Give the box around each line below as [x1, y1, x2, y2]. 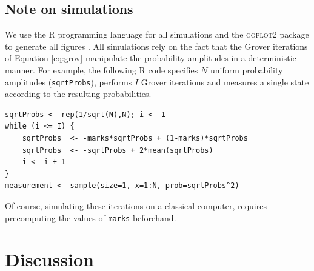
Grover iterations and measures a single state [141, 75, 309, 88]
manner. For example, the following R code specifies [5, 63, 198, 76]
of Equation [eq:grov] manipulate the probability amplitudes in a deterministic [5, 52, 296, 64]
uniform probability [210, 63, 283, 76]
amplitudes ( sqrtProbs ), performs [5, 75, 132, 88]
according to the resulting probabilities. [5, 87, 152, 100]
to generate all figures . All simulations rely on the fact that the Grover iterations [5, 39, 308, 52]
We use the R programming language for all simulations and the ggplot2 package [5, 28, 309, 41]
